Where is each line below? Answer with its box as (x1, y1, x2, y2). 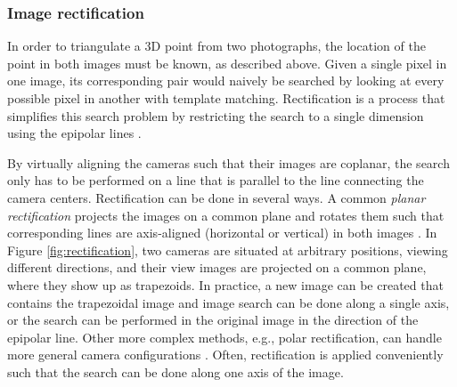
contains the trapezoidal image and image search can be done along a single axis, (7, 293, 450, 311)
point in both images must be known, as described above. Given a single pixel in (7, 53, 447, 72)
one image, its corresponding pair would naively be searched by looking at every (7, 71, 445, 90)
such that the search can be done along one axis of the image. (7, 362, 344, 381)
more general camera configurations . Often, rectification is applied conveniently (7, 345, 444, 364)
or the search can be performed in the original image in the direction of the (7, 310, 419, 329)
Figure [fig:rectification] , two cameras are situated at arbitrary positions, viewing (7, 240, 448, 259)
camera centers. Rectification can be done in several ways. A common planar (7, 188, 426, 206)
